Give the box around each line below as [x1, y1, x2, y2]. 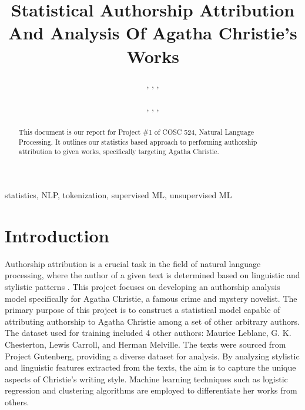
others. [5, 395, 29, 408]
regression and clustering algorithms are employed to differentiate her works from [5, 384, 297, 396]
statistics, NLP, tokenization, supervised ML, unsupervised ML [5, 189, 232, 201]
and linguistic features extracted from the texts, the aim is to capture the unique [5, 361, 296, 374]
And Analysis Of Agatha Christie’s [8, 21, 297, 45]
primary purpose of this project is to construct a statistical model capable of [5, 304, 280, 316]
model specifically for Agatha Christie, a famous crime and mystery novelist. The [5, 292, 297, 304]
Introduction [5, 223, 109, 247]
